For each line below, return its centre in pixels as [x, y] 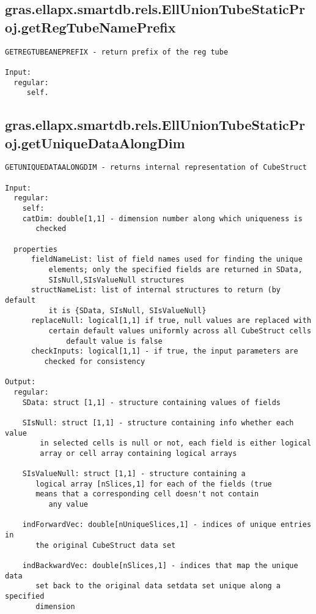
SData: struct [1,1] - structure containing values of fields [152, 402]
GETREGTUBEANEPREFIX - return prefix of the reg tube [117, 52]
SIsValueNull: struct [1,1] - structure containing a [134, 474]
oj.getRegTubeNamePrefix [90, 27]
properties [35, 249]
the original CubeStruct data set [106, 545]
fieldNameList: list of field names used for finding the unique [167, 260]
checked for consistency [95, 361]
